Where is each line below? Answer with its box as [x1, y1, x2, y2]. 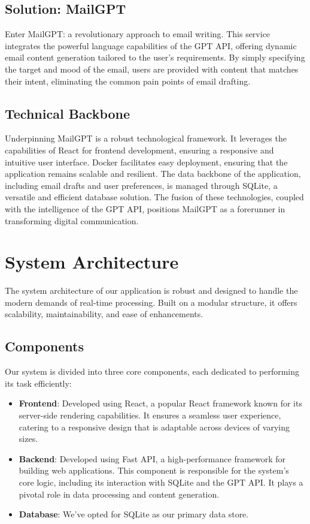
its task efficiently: [5, 377, 72, 389]
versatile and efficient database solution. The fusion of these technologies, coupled [5, 191, 304, 203]
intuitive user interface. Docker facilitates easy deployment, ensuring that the [5, 155, 288, 168]
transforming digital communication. [5, 214, 139, 227]
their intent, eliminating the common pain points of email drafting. [5, 74, 251, 87]
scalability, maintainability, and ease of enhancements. [5, 308, 203, 320]
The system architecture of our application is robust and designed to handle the [5, 284, 298, 297]
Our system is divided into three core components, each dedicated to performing [5, 365, 300, 378]
